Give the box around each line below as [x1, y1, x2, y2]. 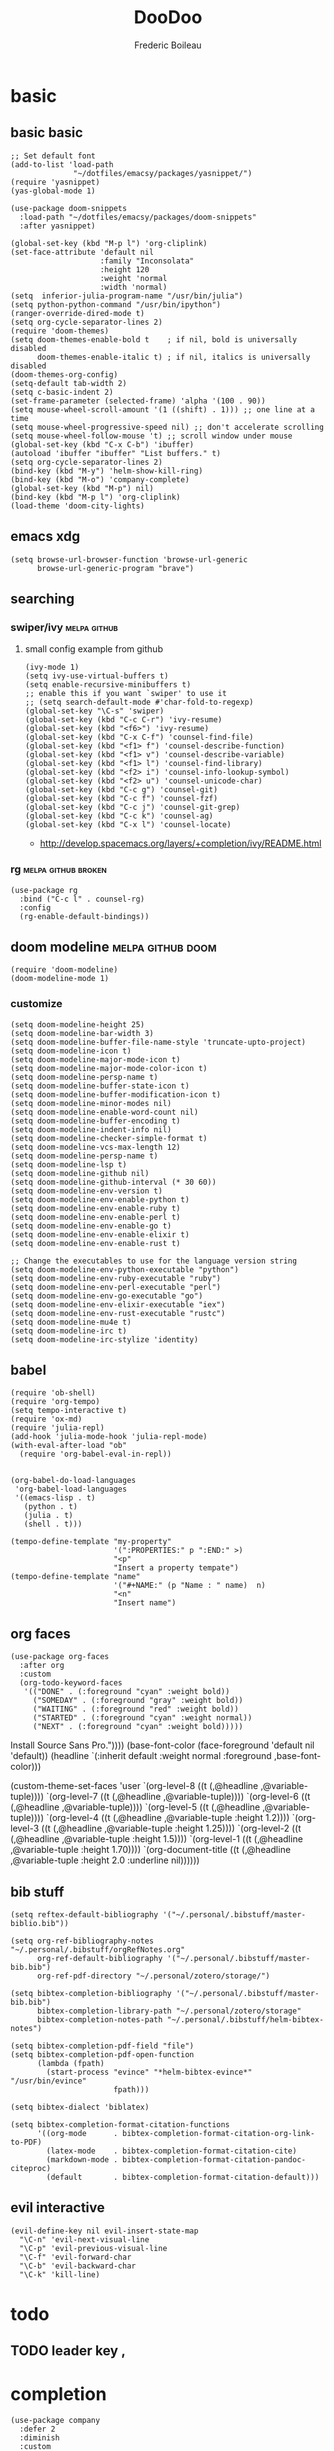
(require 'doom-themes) [10, 326, 110, 336]
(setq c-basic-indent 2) [10, 387, 114, 397]
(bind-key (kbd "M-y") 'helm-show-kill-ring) [10, 466, 203, 476]
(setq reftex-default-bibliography [10, 1910, 159, 1920]
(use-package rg [10, 885, 78, 895]
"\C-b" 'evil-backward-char [19, 2261, 137, 2271]
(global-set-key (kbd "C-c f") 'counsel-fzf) [24, 794, 218, 804]
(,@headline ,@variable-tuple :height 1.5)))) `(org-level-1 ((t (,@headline [10, 1833, 303, 1845]
